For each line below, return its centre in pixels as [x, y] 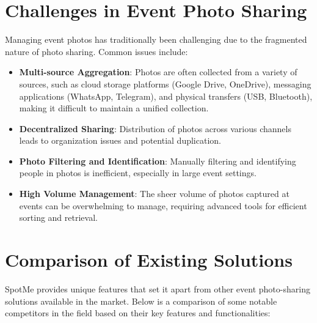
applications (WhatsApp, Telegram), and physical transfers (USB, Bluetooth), [166, 96]
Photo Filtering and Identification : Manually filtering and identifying [158, 161]
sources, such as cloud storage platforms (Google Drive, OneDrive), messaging [165, 84]
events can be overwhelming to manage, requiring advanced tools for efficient [163, 205]
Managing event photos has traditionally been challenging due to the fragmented [156, 39]
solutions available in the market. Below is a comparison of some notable [141, 301]
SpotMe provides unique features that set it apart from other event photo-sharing [158, 288]
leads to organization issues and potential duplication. [120, 140]
